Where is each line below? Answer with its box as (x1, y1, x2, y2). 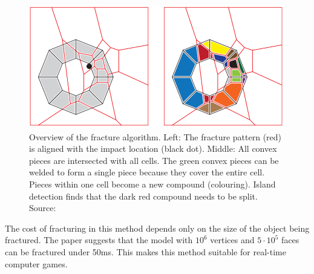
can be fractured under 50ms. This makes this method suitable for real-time (5, 246, 286, 258)
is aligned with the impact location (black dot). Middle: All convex (29, 142, 277, 155)
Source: (29, 201, 56, 214)
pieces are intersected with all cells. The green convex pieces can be (29, 154, 279, 166)
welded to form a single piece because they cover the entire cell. (29, 166, 265, 178)
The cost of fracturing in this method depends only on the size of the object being (5, 221, 310, 234)
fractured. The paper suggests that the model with (5, 233, 193, 246)
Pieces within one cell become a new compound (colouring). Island (29, 178, 276, 191)
